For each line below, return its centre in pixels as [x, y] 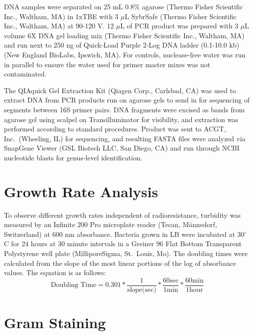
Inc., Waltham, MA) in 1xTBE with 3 [61, 16]
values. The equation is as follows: [55, 272]
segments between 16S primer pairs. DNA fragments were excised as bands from [124, 109]
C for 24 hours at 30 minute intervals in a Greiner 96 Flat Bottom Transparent [123, 244]
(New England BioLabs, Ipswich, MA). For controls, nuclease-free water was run [125, 54]
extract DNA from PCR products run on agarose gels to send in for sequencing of [127, 100]
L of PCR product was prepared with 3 [179, 26]
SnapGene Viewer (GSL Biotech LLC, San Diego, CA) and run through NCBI [122, 148]
